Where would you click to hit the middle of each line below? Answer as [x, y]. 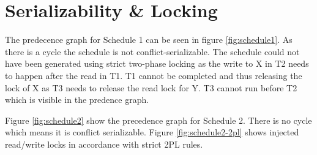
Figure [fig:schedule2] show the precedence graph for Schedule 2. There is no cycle [158, 120]
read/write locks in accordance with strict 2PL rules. [104, 144]
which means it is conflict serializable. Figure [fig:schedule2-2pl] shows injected [152, 132]
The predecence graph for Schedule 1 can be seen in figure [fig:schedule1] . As [149, 40]
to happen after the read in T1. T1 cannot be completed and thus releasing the [154, 75]
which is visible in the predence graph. [77, 100]
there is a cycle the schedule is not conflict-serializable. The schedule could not [152, 51]
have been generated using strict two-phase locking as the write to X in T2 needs [157, 63]
